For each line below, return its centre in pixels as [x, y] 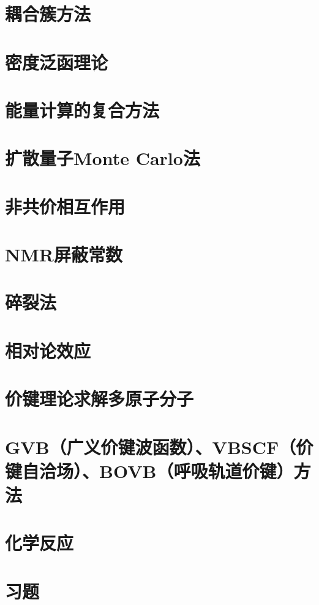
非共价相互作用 [65, 206]
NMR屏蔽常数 [64, 254]
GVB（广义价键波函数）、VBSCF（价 [159, 446]
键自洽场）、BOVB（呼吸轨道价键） [149, 470]
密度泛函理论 [57, 62]
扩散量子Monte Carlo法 [103, 158]
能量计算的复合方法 [82, 110]
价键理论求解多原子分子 [99, 399]
